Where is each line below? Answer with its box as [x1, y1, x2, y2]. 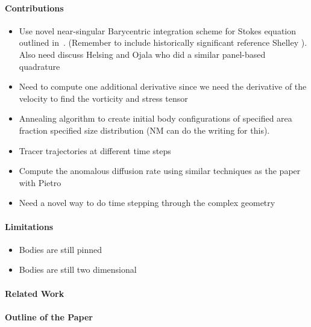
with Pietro [19, 176, 61, 188]
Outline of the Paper [5, 310, 93, 323]
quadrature [19, 60, 60, 72]
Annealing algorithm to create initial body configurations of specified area [19, 112, 292, 125]
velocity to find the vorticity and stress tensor [19, 92, 188, 104]
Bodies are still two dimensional [19, 263, 137, 276]
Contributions [5, 1, 64, 14]
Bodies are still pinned [19, 243, 102, 255]
